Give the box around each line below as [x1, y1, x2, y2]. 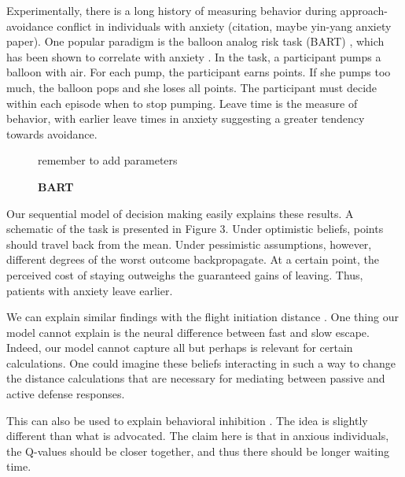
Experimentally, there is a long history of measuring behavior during [6, 2, 337, 18]
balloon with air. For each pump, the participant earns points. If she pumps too [6, 64, 391, 80]
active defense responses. [6, 386, 125, 402]
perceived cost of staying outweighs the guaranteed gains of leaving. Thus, [6, 266, 363, 283]
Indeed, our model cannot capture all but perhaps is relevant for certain [6, 339, 353, 356]
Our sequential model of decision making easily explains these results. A [6, 205, 354, 221]
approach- [340, 2, 388, 18]
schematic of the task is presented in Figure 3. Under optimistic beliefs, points [6, 220, 384, 237]
